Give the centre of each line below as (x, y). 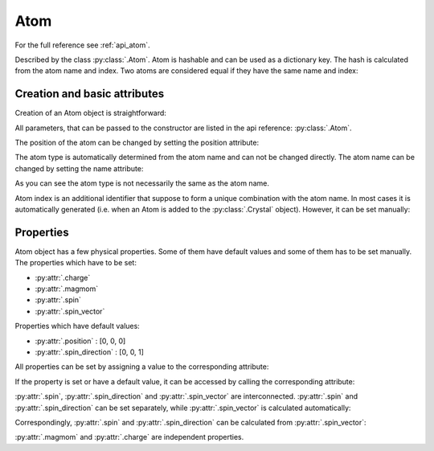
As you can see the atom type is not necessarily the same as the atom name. (142, 183)
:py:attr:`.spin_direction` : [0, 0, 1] (90, 352)
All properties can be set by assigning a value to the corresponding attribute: (142, 367)
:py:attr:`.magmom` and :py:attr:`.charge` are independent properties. (129, 437)
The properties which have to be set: (76, 263)
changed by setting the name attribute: (79, 168)
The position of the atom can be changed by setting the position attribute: (137, 143)
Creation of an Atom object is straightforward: (90, 113)
